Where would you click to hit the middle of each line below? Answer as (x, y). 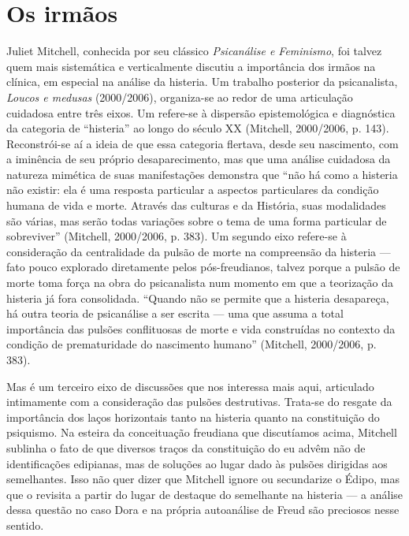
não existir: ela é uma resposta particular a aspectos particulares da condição (193, 190)
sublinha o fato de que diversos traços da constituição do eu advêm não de (186, 447)
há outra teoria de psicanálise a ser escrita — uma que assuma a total (175, 313)
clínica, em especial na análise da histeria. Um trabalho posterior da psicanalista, (202, 82)
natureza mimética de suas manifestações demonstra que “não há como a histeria (202, 174)
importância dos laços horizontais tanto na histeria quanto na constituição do (193, 417)
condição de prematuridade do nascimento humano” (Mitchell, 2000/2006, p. (191, 344)
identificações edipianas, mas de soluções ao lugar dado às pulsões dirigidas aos (197, 463)
